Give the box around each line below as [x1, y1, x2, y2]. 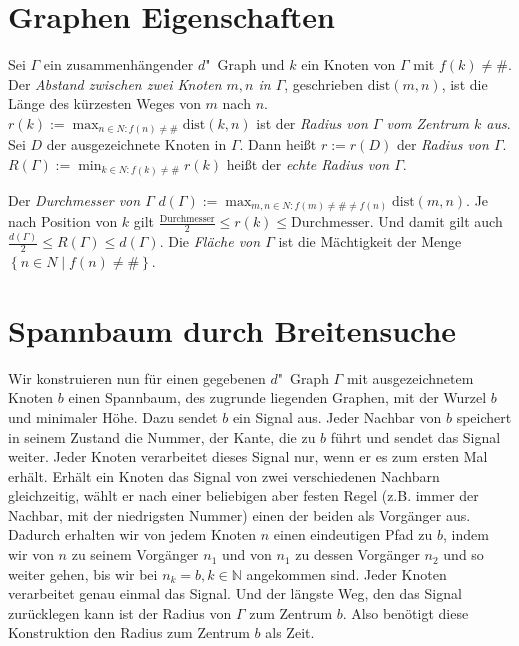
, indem [442, 524, 489, 545]
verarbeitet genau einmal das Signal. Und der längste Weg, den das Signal [8, 583, 462, 604]
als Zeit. [265, 622, 315, 643]
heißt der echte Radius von [226, 154, 390, 175]
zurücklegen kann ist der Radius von [8, 602, 232, 623]
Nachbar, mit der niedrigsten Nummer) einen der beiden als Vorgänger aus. [8, 504, 471, 525]
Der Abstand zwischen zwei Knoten [8, 73, 222, 94]
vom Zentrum [386, 112, 469, 133]
